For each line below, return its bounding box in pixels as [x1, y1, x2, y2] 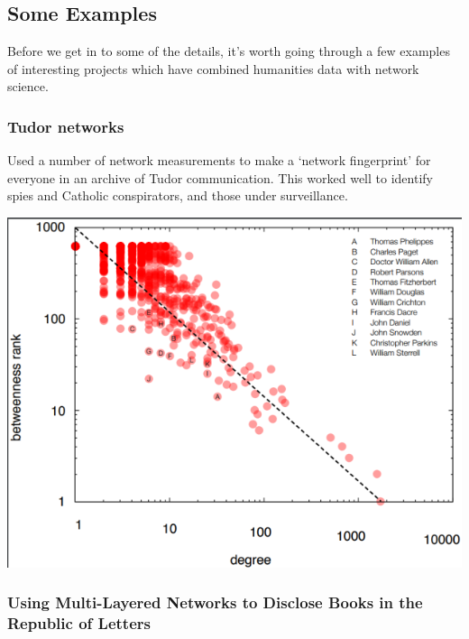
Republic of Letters [7, 612, 151, 634]
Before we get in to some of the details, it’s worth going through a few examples [7, 42, 450, 60]
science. [7, 77, 49, 96]
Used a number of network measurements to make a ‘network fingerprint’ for [7, 151, 431, 170]
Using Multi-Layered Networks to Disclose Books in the [7, 591, 423, 614]
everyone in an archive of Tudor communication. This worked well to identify [7, 168, 433, 187]
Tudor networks [7, 115, 124, 137]
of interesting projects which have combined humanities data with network [7, 59, 419, 78]
